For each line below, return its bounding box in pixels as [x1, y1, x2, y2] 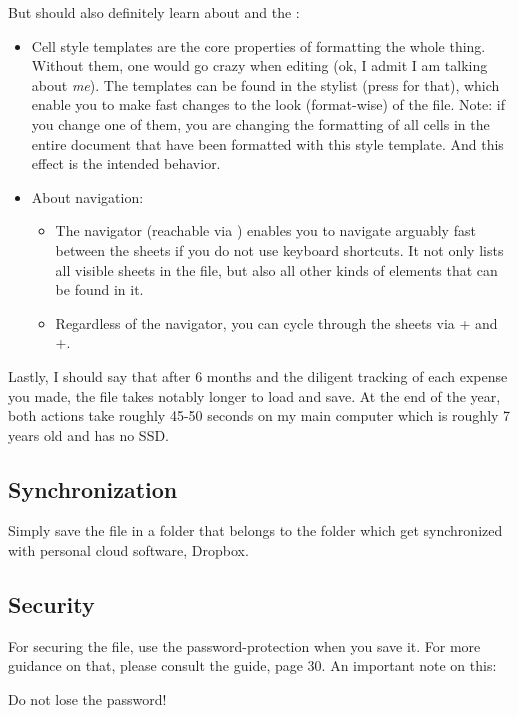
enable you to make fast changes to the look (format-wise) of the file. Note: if [31, 94, 505, 115]
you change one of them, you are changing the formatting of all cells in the [31, 113, 490, 134]
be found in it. [55, 279, 144, 300]
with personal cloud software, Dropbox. [8, 540, 249, 561]
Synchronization [8, 473, 178, 504]
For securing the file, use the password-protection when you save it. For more [8, 635, 481, 656]
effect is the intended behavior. [31, 153, 221, 174]
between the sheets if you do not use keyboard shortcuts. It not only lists [55, 239, 504, 260]
